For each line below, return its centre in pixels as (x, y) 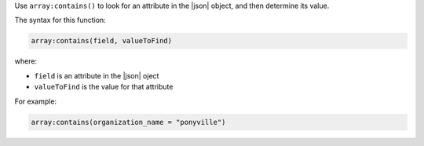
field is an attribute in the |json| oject (97, 75)
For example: (36, 101)
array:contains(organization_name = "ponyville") (128, 122)
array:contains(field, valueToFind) (102, 41)
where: (26, 61)
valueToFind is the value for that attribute (104, 87)
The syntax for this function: (60, 20)
